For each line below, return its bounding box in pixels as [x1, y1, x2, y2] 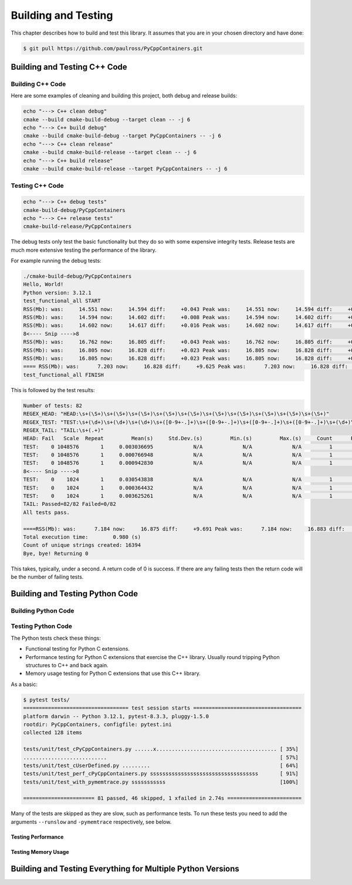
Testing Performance [11, 833, 64, 840]
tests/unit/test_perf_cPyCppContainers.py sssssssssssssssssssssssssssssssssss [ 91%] [23, 771, 299, 777]
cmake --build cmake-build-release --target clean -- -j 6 [23, 149, 197, 156]
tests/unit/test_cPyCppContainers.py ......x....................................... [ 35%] [23, 746, 299, 752]
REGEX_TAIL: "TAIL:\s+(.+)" [23, 427, 104, 434]
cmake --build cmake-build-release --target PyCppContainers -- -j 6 [23, 165, 228, 172]
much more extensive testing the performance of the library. [11, 246, 157, 254]
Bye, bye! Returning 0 [23, 550, 89, 557]
